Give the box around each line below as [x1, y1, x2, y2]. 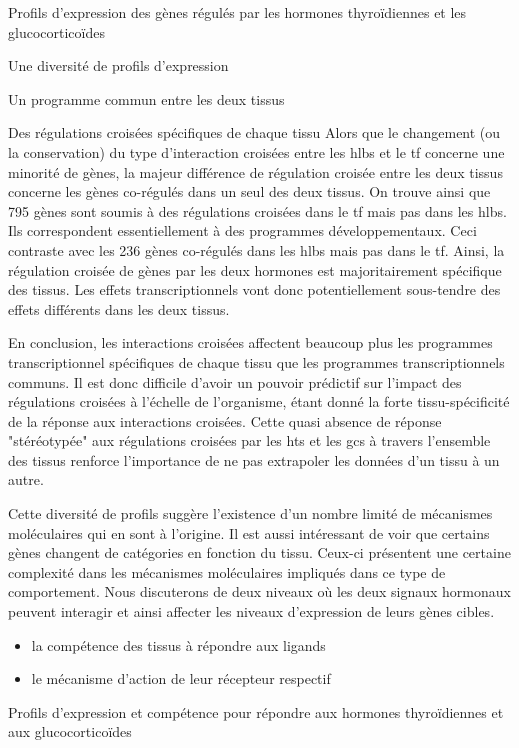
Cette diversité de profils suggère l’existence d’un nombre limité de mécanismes [8, 503, 493, 524]
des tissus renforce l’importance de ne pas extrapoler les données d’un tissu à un [8, 449, 500, 470]
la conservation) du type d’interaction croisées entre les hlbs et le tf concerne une [8, 141, 505, 162]
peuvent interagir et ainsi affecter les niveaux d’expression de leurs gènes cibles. [8, 601, 495, 622]
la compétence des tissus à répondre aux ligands [31, 634, 326, 655]
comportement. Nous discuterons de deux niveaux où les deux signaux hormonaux [8, 581, 511, 602]
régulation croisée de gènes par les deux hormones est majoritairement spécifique [8, 259, 502, 280]
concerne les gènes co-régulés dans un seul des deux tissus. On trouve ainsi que [8, 181, 491, 202]
